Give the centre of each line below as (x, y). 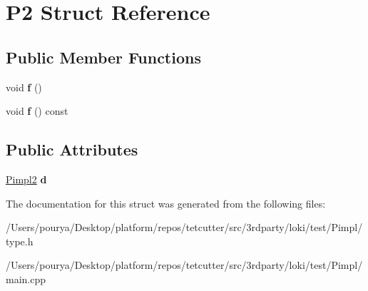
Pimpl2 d (26, 179)
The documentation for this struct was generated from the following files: (166, 203)
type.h (20, 241)
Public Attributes (72, 149)
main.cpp (26, 279)
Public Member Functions (103, 57)
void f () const (37, 111)
